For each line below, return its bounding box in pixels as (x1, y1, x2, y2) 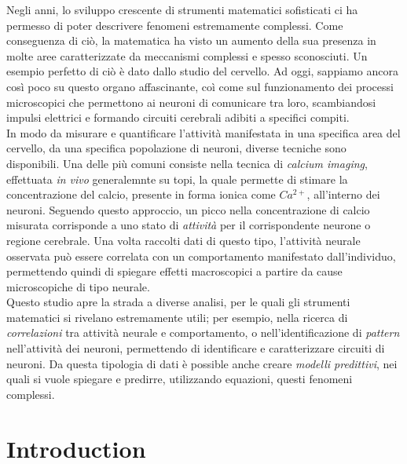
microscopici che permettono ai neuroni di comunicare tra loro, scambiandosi (6, 93, 376, 110)
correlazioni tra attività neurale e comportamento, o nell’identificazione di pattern (6, 324, 400, 341)
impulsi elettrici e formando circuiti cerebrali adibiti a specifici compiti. (6, 109, 350, 126)
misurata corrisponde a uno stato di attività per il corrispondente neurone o (6, 217, 371, 233)
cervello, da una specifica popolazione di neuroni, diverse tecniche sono (6, 140, 346, 156)
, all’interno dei (306, 186, 380, 203)
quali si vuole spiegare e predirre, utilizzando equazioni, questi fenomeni (6, 371, 353, 387)
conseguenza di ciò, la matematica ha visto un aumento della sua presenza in (6, 32, 376, 49)
